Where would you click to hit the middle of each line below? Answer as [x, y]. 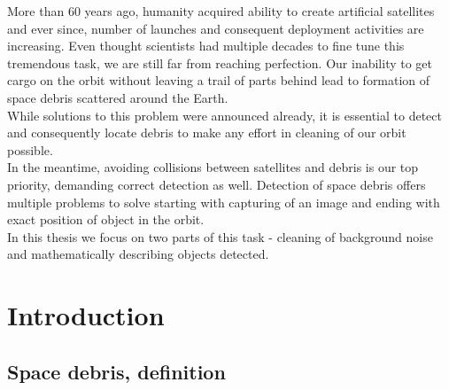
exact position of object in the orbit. [106, 219]
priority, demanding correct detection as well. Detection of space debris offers [217, 184]
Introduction [86, 315]
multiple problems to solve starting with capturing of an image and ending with [224, 202]
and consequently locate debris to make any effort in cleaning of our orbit [207, 133]
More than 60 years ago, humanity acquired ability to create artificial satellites [221, 11]
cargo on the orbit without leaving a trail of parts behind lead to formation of [219, 80]
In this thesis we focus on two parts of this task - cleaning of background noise [220, 236]
